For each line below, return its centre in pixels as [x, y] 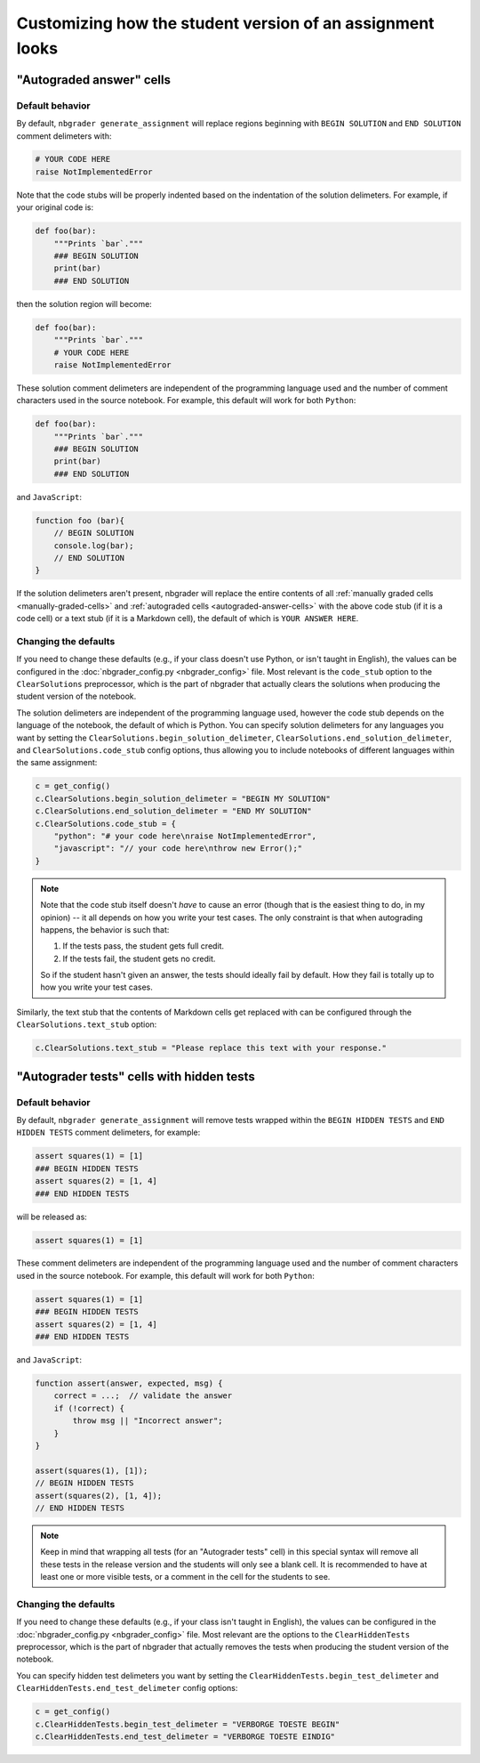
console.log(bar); [94, 546]
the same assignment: [57, 763]
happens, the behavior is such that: [105, 929]
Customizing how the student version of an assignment [225, 23]
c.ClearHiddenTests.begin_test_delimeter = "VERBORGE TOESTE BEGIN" [188, 1724]
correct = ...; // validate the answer [143, 1396]
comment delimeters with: [64, 136]
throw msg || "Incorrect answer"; [148, 1421]
